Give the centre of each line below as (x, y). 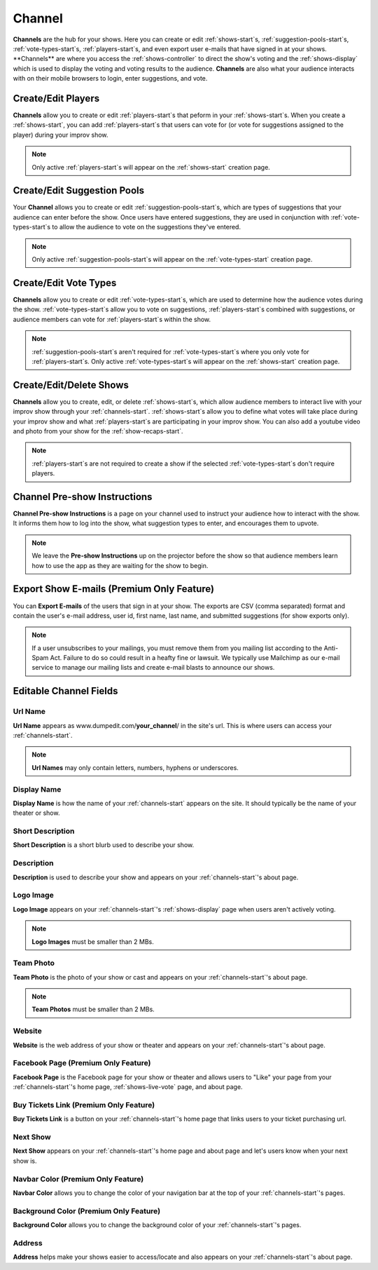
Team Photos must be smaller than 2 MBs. (93, 1009)
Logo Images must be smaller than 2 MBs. (93, 941)
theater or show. (36, 813)
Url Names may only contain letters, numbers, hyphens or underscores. (135, 767)
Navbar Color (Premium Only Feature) (78, 1179)
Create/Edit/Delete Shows (71, 385)
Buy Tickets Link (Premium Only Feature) (84, 1105)
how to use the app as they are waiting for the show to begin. (120, 565)
